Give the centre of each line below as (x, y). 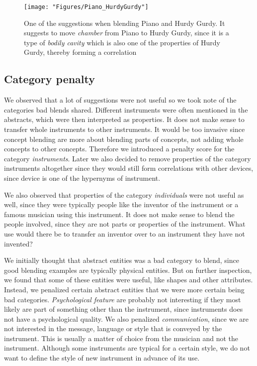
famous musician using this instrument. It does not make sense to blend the (119, 214)
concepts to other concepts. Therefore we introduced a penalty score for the (119, 149)
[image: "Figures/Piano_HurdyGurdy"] (86, 7)
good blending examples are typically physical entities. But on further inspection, (128, 270)
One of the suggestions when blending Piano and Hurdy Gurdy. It (125, 23)
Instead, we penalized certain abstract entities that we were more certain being (124, 289)
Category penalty (50, 79)
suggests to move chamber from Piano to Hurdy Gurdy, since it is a (127, 33)
